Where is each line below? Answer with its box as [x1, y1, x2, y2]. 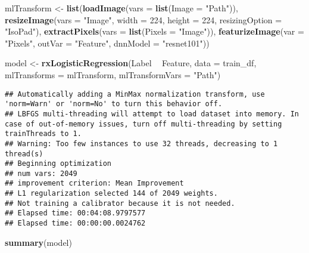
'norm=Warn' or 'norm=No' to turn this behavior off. [5, 100, 223, 109]
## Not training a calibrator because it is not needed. [5, 199, 235, 208]
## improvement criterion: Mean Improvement [5, 179, 184, 188]
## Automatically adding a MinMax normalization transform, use [5, 90, 265, 98]
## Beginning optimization [5, 159, 111, 168]
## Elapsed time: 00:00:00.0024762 [5, 219, 146, 228]
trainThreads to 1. [5, 129, 82, 138]
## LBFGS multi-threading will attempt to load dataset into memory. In [5, 109, 299, 118]
